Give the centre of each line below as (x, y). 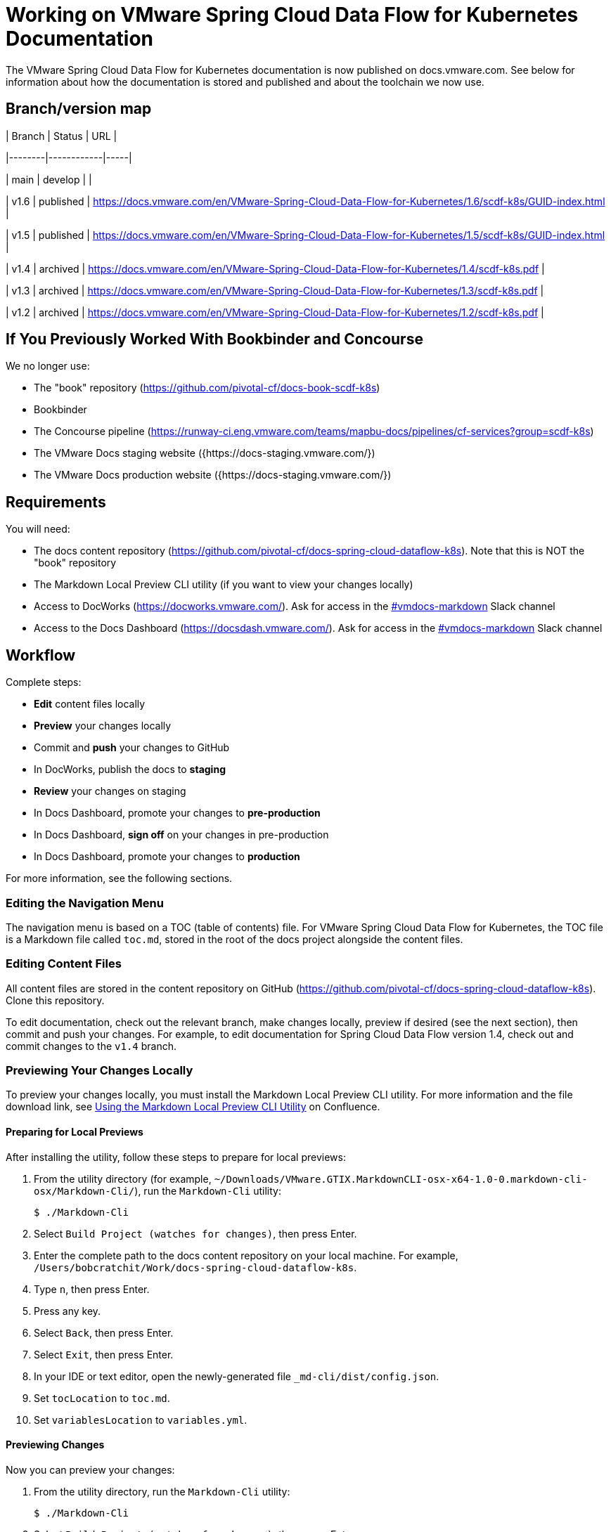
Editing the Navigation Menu (85, 903)
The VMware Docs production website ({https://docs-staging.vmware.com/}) (213, 475)
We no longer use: (48, 366)
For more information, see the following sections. (119, 878)
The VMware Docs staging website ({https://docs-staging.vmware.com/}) (205, 453)
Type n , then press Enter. (92, 1289)
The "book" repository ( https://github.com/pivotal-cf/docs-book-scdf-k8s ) (207, 388)
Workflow (41, 655)
